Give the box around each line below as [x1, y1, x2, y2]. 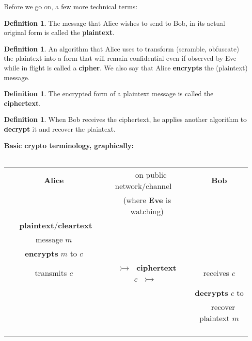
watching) [130, 205, 164, 217]
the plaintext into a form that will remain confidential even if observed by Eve [4, 53, 236, 63]
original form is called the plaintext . [4, 27, 115, 37]
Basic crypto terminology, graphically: [4, 140, 134, 150]
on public [135, 169, 167, 180]
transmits [35, 267, 67, 279]
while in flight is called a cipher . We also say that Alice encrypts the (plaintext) [4, 62, 248, 72]
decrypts [195, 287, 228, 298]
